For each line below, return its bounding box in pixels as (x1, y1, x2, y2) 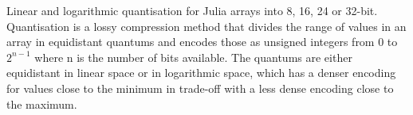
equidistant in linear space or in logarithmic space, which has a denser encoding (6, 64, 396, 81)
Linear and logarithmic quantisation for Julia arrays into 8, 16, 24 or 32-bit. (6, 2, 378, 18)
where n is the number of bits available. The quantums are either (34, 48, 352, 65)
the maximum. (6, 95, 77, 112)
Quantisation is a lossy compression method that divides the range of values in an (6, 17, 407, 34)
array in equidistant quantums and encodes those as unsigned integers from (6, 33, 375, 50)
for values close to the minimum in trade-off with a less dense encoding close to (6, 79, 394, 96)
